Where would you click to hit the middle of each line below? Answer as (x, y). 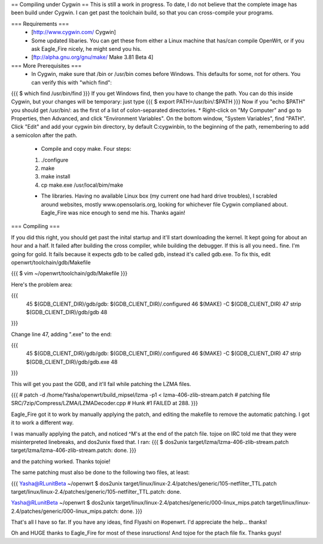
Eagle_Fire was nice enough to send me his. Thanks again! (113, 212)
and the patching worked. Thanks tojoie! (61, 461)
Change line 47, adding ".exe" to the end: (61, 334)
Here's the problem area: (42, 284)
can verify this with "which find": (71, 82)
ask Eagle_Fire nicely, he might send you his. (86, 48)
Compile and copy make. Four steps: (86, 149)
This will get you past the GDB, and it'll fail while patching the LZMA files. (101, 384)
